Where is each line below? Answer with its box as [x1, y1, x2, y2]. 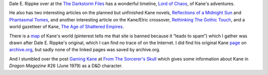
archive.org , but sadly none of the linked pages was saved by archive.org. [9, 47, 161, 53]
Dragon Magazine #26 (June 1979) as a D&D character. [9, 63, 123, 69]
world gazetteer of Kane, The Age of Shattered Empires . [9, 24, 124, 30]
